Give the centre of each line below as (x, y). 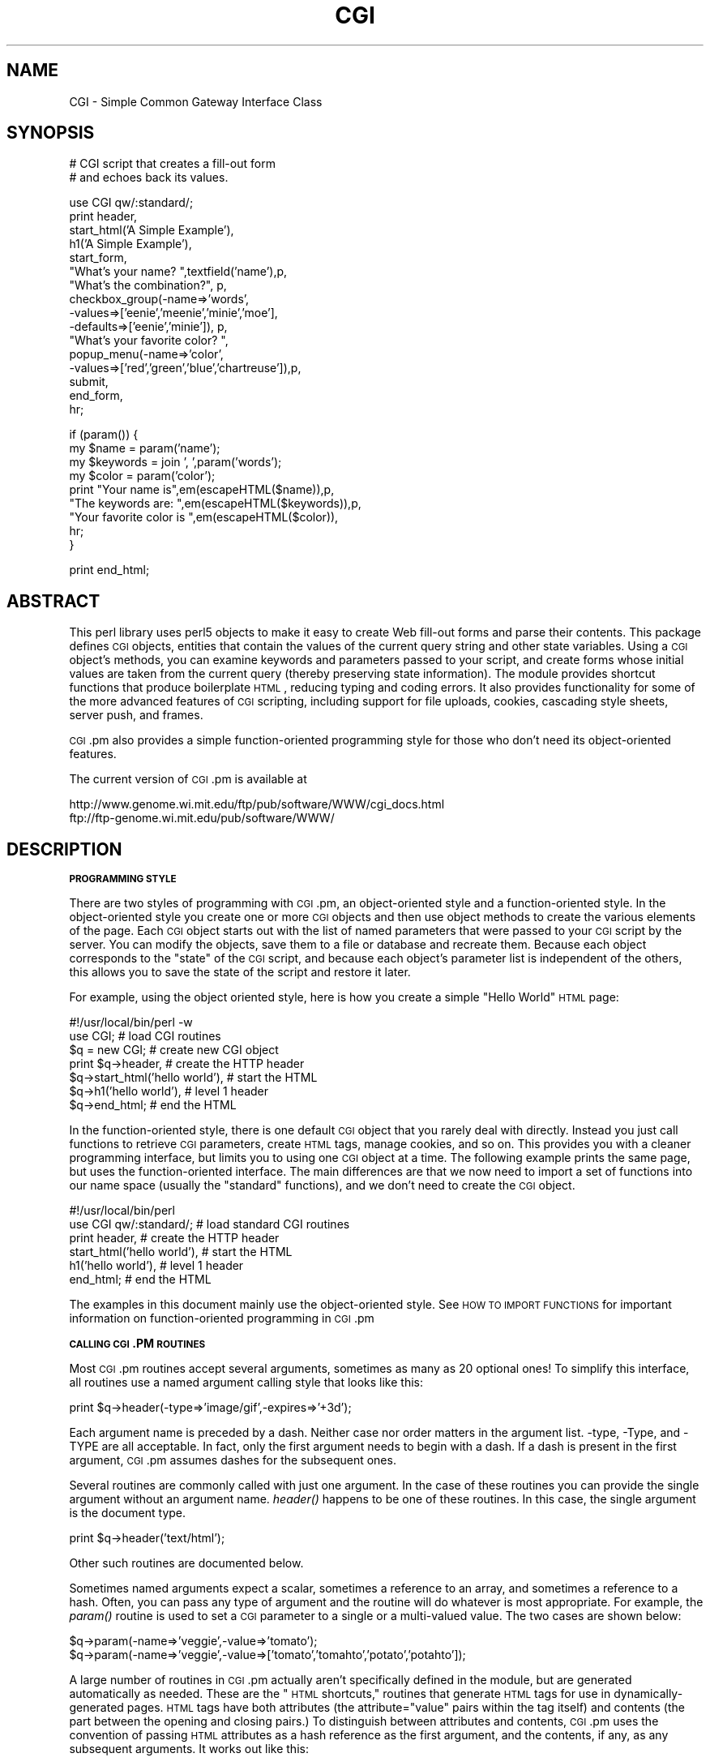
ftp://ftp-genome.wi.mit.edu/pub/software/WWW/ (202, 818)
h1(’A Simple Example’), (130, 244)
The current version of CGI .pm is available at (188, 779)
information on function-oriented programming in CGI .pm (222, 1318)
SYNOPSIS (51, 133)
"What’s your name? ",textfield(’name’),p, (178, 272)
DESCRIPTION (64, 849)
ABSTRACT (53, 601)
